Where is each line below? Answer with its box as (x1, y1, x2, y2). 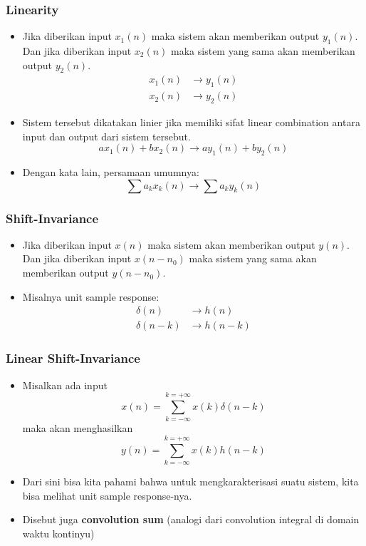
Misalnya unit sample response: (22, 289, 160, 304)
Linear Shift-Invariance (6, 349, 140, 367)
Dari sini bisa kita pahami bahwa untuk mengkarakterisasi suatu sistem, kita (22, 473, 359, 488)
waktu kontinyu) (22, 525, 95, 540)
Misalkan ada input (22, 377, 108, 392)
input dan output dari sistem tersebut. (22, 128, 191, 143)
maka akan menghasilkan (22, 421, 133, 436)
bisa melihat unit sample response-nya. (22, 488, 192, 503)
